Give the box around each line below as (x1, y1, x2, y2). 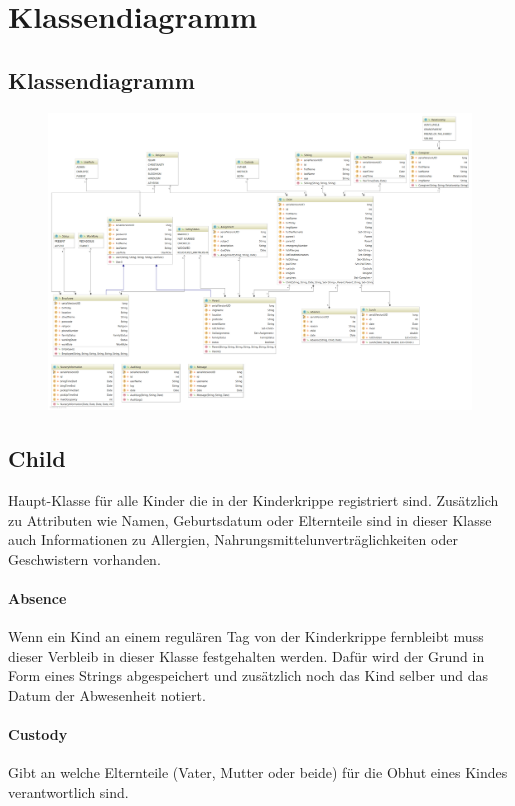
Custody (8, 724, 68, 745)
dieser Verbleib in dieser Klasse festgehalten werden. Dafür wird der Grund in (8, 645, 485, 666)
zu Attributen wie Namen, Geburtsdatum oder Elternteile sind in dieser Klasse (8, 509, 492, 530)
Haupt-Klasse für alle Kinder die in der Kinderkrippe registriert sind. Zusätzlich (8, 490, 499, 511)
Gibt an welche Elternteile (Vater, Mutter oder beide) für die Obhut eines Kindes (8, 762, 508, 783)
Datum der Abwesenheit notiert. (8, 685, 206, 706)
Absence (8, 588, 67, 609)
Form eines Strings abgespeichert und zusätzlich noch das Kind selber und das (8, 665, 489, 686)
